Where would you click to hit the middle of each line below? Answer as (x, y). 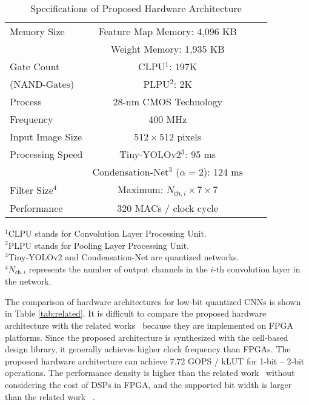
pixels (189, 137)
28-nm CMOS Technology (168, 101)
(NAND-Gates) (42, 84)
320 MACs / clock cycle (168, 208)
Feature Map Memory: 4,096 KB (168, 31)
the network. (28, 281)
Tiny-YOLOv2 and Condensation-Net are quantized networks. (124, 257)
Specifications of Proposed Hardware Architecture (136, 8)
